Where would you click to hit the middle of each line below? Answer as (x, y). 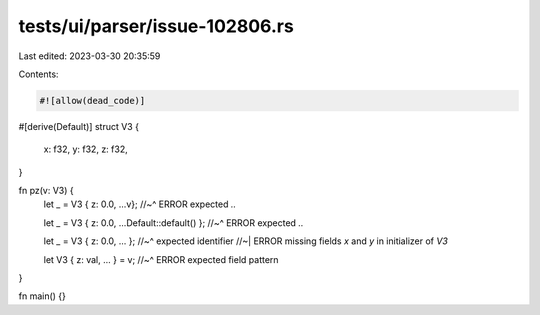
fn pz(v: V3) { (46, 191)
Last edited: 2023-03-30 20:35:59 (89, 56)
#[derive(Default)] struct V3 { (79, 126)
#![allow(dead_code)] (92, 100)
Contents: (38, 74)
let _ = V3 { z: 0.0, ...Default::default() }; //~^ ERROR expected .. (173, 222)
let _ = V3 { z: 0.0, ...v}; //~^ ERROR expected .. (140, 204)
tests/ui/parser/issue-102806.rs (156, 26)
